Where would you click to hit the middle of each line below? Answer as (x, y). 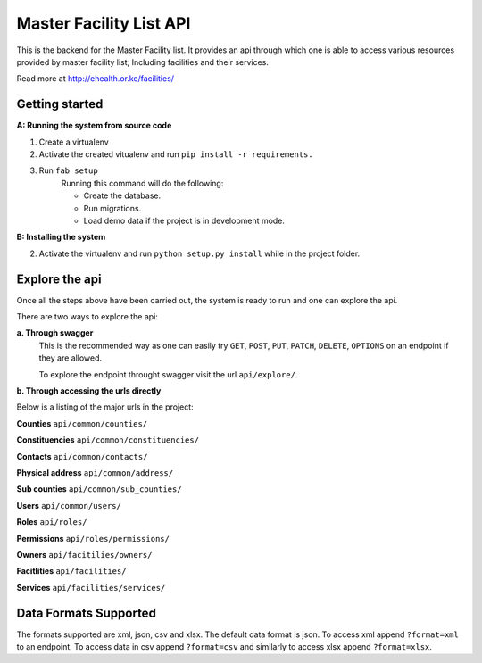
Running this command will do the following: (142, 183)
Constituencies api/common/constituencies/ (108, 440)
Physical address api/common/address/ (95, 472)
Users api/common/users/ (69, 505)
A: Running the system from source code (94, 126)
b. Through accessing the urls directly (89, 391)
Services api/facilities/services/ (91, 587)
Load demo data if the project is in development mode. (184, 220)
